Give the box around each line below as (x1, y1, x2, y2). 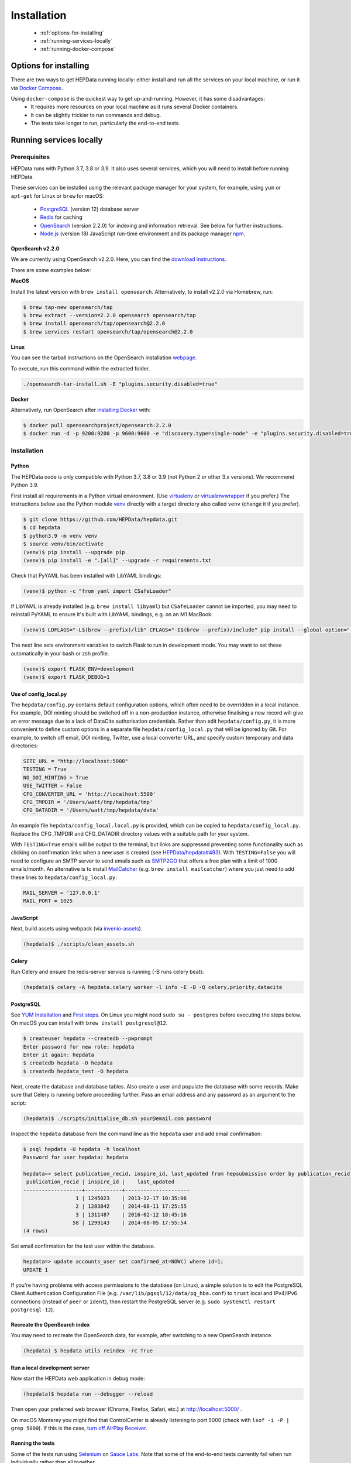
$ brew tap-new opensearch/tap (23, 304, 113, 310)
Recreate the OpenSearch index (11, 1321, 90, 1328)
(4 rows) (23, 1228, 49, 1234)
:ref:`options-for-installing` (40, 29, 104, 36)
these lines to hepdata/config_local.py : (11, 874, 117, 881)
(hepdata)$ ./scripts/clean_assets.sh (23, 940, 135, 947)
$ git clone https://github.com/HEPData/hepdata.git (23, 516, 178, 523)
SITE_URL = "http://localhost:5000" (23, 758, 129, 764)
